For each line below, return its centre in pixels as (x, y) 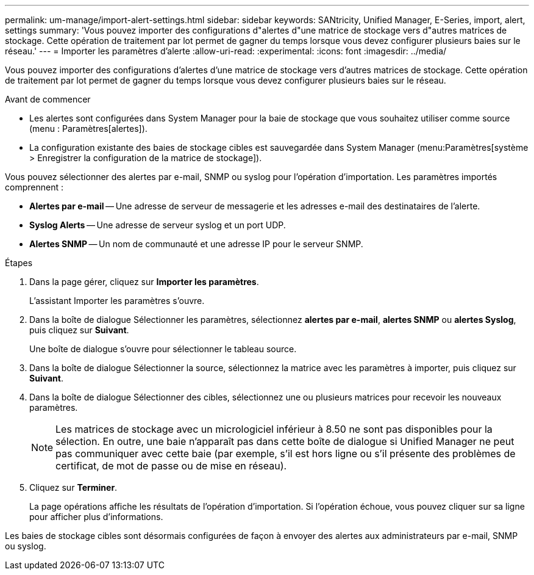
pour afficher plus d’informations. (96, 517)
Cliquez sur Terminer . (73, 487)
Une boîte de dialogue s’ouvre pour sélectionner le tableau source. (163, 349)
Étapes (19, 263)
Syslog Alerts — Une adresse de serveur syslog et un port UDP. (158, 225)
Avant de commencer (48, 99)
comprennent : (34, 187)
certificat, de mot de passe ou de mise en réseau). (171, 466)
